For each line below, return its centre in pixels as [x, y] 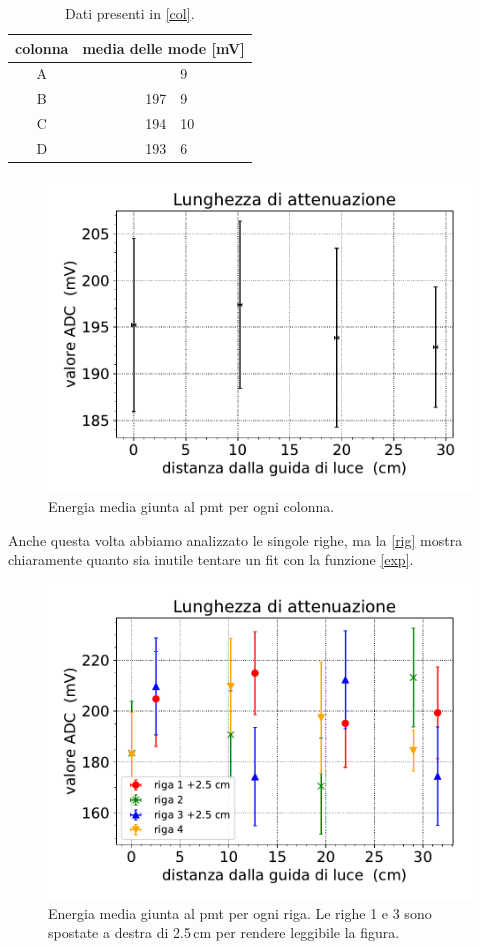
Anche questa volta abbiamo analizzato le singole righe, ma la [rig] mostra [235, 539]
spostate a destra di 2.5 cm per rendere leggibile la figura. [224, 932]
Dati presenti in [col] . [130, 13]
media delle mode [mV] [163, 47]
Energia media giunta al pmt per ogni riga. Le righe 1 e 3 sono [240, 912]
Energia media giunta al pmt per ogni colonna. [191, 506]
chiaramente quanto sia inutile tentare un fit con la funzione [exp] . [211, 559]
